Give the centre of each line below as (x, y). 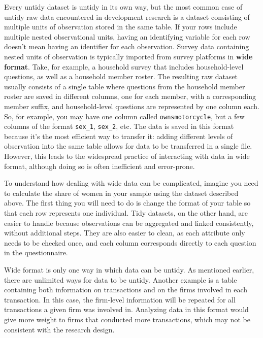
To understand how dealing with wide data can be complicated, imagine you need (131, 183)
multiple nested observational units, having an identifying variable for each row (127, 36)
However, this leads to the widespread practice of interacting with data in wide (127, 156)
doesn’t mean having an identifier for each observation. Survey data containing (127, 46)
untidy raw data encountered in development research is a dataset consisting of (127, 16)
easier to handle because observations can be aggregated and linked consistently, (129, 223)
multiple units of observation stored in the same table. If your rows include (121, 27)
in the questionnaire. (36, 252)
